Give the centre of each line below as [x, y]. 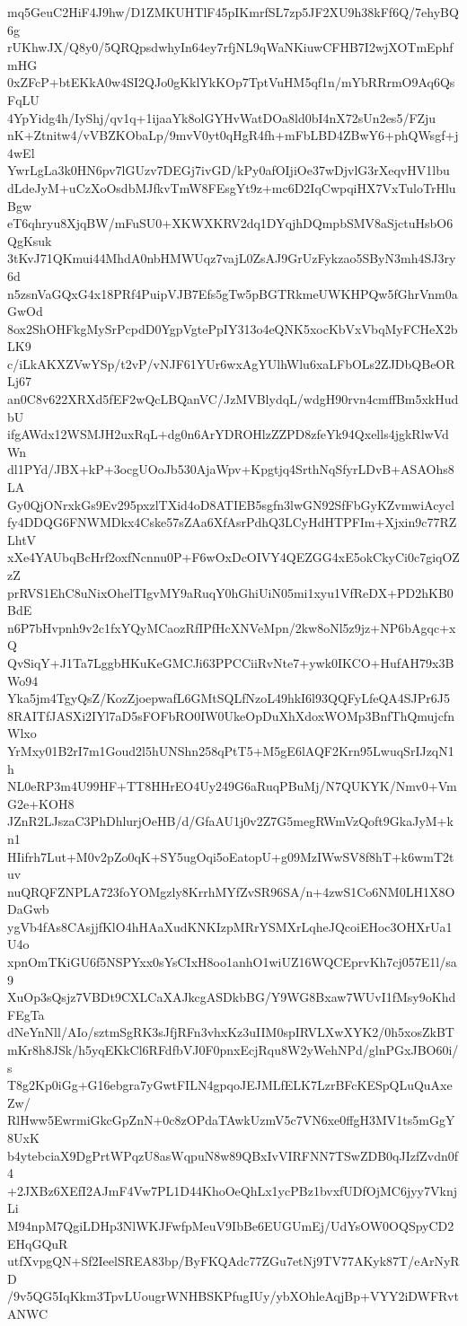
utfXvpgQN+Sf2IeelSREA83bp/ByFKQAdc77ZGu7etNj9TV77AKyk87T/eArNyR [233, 1261]
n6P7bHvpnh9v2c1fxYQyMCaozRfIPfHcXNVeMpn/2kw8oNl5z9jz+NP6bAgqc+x [232, 627]
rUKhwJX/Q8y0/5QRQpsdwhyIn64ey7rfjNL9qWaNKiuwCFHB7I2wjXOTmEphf [230, 47]
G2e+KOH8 [41, 803]
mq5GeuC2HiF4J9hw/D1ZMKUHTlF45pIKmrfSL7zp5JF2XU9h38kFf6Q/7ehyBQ [233, 12]
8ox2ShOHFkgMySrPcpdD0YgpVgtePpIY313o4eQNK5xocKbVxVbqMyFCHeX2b [233, 328]
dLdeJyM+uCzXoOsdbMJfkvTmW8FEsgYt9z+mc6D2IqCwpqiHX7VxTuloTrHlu [232, 187]
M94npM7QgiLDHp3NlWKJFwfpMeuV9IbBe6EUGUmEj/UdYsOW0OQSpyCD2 [231, 1225]
